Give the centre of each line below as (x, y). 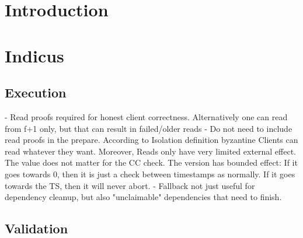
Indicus (34, 55)
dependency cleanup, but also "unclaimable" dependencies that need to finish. (143, 197)
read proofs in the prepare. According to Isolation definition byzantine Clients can (151, 140)
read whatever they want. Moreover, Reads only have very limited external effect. (151, 151)
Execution (36, 92)
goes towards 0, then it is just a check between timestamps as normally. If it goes (150, 174)
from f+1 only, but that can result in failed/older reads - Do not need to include (149, 128)
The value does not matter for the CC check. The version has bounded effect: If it (151, 162)
